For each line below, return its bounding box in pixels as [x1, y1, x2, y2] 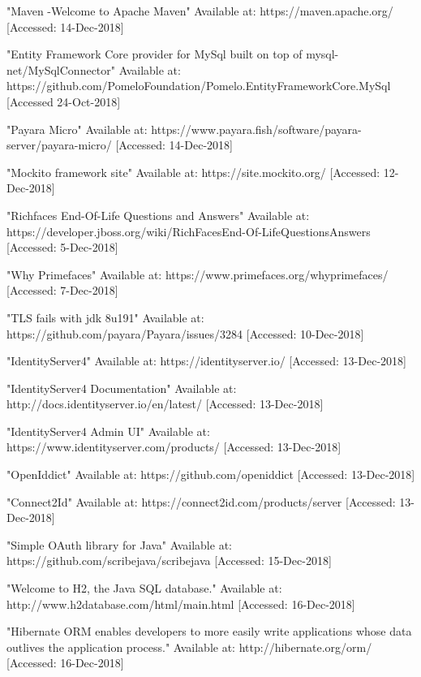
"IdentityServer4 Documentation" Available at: [6, 379, 237, 396]
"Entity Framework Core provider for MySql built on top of [6, 45, 303, 63]
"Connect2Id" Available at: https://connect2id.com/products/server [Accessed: [6, 493, 396, 510]
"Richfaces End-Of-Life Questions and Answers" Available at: [6, 206, 310, 223]
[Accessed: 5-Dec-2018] [6, 239, 118, 256]
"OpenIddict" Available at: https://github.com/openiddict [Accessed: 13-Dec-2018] [6, 466, 415, 483]
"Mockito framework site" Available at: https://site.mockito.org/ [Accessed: [6, 163, 380, 180]
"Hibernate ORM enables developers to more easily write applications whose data [6, 623, 412, 640]
